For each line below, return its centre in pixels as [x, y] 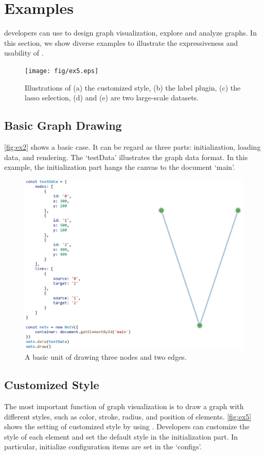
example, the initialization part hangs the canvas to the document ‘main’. [120, 167]
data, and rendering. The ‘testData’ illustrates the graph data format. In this [126, 157]
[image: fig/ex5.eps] [62, 71]
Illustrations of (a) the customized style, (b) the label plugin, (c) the [133, 87]
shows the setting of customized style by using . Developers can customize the [127, 426]
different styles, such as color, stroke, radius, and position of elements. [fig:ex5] [128, 416]
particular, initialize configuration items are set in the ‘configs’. [103, 447]
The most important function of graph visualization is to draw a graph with [124, 406]
